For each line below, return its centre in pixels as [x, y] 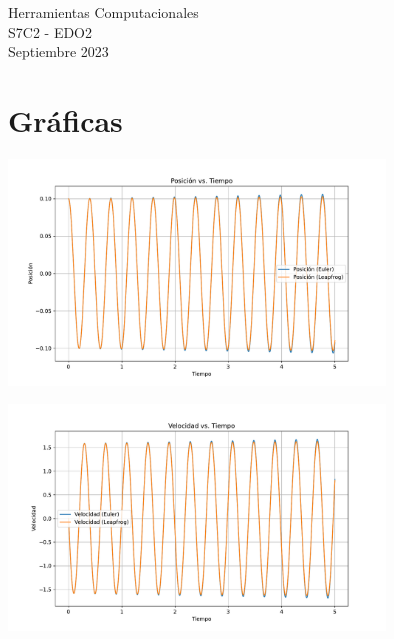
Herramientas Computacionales [103, 12]
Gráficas [65, 119]
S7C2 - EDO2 [50, 31]
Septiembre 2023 [58, 51]
